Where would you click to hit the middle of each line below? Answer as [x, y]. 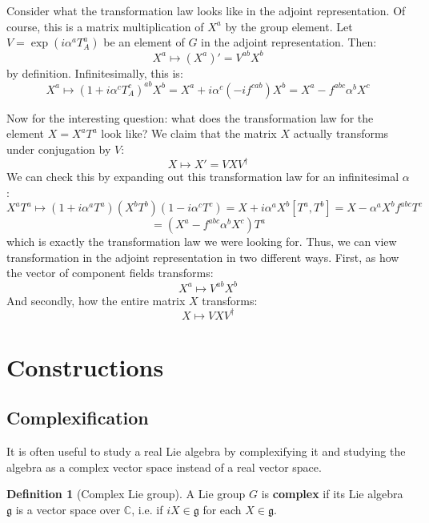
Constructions [85, 366]
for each [222, 509]
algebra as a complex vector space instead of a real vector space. [164, 467]
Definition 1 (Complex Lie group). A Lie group [126, 494]
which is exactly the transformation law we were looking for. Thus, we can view [202, 241]
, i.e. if [147, 509]
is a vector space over [68, 509]
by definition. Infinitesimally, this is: [95, 72]
